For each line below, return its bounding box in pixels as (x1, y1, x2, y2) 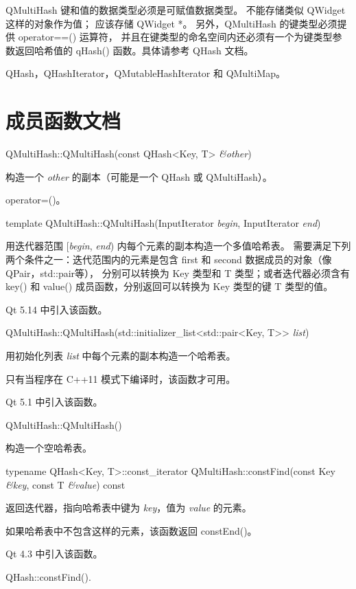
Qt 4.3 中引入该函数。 (5, 546, 103, 561)
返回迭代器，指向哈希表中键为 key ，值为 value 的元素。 (5, 500, 252, 515)
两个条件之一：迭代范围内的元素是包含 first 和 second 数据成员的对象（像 (5, 252, 332, 267)
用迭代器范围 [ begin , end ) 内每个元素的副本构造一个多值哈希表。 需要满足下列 (5, 238, 351, 253)
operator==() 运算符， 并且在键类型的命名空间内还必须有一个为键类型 (18, 30, 333, 44)
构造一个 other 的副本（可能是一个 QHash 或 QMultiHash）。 (5, 169, 272, 184)
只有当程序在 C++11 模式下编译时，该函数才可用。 (5, 371, 236, 386)
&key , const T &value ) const (5, 477, 126, 491)
